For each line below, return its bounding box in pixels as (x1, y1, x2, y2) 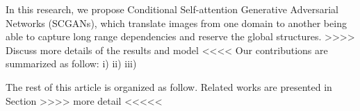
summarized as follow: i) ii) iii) (6, 56, 137, 71)
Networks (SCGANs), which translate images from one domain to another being (6, 15, 347, 30)
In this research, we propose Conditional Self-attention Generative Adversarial (6, 2, 338, 16)
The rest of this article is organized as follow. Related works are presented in (6, 79, 332, 94)
